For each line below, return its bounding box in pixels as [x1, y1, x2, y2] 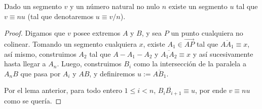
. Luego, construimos [57, 58, 122, 69]
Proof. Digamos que [4, 28, 65, 38]
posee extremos [73, 28, 121, 38]
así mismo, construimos [4, 48, 77, 59]
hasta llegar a [4, 58, 46, 69]
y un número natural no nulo [69, 1, 160, 11]
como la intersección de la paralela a [133, 58, 246, 69]
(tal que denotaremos [27, 11, 94, 21]
